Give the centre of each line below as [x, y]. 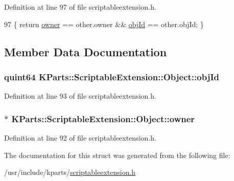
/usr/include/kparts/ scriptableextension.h [70, 172]
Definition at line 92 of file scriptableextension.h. [80, 138]
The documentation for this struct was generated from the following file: [117, 155]
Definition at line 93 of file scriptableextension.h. [80, 96]
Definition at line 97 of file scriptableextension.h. [80, 7]
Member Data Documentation [86, 51]
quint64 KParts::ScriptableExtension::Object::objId [112, 76]
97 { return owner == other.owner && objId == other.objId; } [104, 24]
